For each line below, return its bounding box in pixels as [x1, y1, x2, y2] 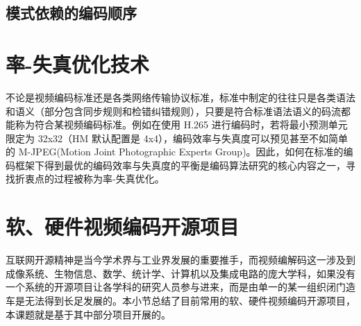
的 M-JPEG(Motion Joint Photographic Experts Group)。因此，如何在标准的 [6, 144, 344, 159]
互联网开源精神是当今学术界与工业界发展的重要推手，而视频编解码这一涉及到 [6, 252, 355, 267]
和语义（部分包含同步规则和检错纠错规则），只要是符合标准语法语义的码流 [6, 103, 341, 118]
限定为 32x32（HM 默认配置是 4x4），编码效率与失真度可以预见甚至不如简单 [6, 130, 349, 145]
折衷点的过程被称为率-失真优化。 [15, 171, 165, 186]
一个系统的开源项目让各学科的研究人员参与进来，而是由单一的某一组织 [6, 280, 326, 294]
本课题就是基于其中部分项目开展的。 [6, 307, 171, 321]
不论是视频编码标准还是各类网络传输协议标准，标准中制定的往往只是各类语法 [6, 89, 355, 104]
